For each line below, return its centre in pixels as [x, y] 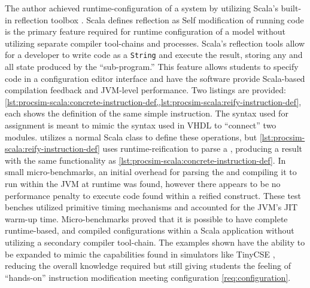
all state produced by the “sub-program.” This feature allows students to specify [152, 67]
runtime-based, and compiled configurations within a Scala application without [150, 230]
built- [291, 8]
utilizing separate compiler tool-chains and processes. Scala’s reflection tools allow [155, 43]
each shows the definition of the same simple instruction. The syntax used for [147, 113]
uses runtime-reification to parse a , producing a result [202, 148]
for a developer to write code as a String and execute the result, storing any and [154, 55]
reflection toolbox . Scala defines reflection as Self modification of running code [159, 19]
